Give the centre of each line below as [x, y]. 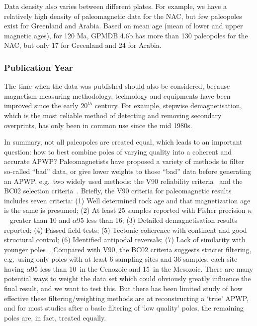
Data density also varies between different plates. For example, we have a [115, 6]
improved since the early [41, 105]
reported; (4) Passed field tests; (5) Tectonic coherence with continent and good [126, 230]
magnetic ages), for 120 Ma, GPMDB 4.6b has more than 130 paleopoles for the [126, 35]
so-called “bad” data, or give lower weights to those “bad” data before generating [128, 171]
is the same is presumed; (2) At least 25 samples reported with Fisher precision [125, 210]
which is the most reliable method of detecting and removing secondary [113, 115]
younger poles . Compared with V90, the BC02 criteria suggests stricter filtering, [128, 249]
